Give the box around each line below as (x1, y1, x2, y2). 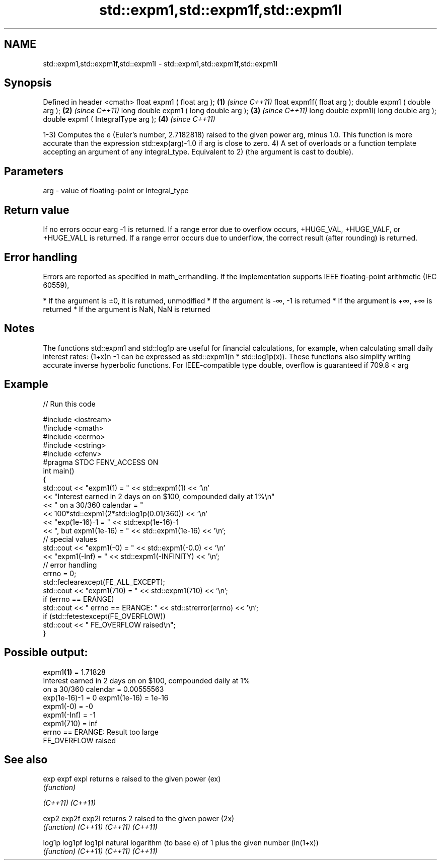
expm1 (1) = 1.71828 (43, 667, 106, 676)
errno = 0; (43, 569, 77, 578)
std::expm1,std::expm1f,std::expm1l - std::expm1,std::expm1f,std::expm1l (43, 59, 278, 68)
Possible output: (4, 646, 88, 659)
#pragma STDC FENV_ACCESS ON (43, 457, 159, 466)
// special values (43, 534, 98, 543)
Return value (4, 203, 69, 216)
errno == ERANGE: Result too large (43, 727, 159, 736)
